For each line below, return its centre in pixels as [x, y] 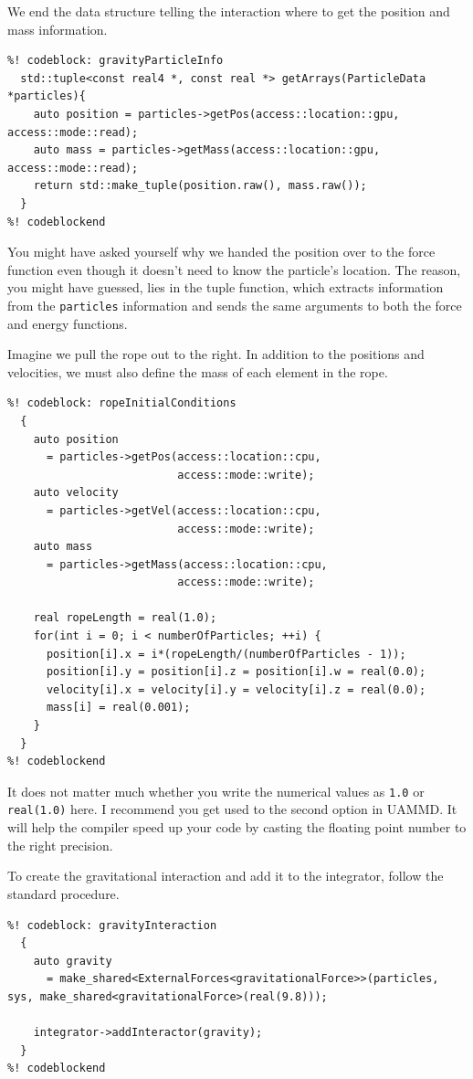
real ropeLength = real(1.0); [125, 618]
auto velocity [76, 493]
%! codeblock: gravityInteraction [112, 925]
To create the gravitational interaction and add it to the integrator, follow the [226, 876]
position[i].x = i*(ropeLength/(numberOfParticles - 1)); [226, 654]
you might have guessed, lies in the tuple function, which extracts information [226, 287]
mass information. [58, 29]
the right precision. [60, 845]
